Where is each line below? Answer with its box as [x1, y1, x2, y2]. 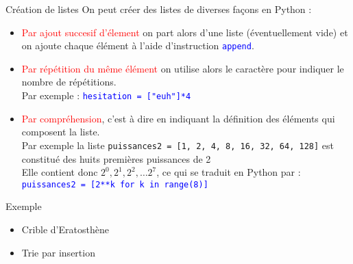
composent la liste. [21, 124, 100, 139]
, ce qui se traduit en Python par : [156, 165, 301, 179]
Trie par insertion [21, 245, 95, 259]
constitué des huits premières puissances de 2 [21, 151, 211, 166]
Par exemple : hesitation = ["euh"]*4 [21, 88, 191, 103]
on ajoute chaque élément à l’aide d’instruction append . [21, 38, 254, 53]
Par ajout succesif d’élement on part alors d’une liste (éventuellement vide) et [21, 25, 348, 39]
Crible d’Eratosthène [21, 222, 109, 236]
